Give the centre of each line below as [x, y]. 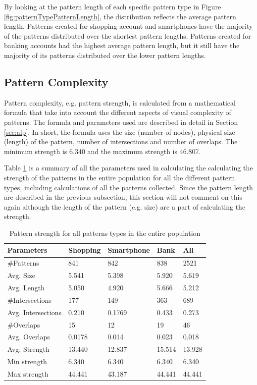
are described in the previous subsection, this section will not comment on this [123, 197]
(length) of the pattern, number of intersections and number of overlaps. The [121, 141]
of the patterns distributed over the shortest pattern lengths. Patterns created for [128, 35]
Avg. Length [26, 288]
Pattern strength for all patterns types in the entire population [105, 233]
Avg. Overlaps [29, 337]
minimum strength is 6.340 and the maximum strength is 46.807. [103, 151]
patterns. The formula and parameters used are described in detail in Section [121, 122]
